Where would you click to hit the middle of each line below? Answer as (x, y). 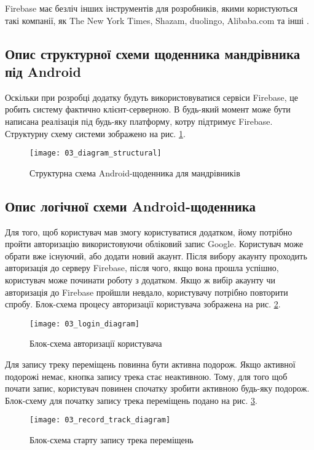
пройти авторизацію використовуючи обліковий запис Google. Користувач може (154, 244)
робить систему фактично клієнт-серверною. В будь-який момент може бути (148, 109)
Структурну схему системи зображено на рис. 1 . (95, 133)
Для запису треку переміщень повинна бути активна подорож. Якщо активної (150, 364)
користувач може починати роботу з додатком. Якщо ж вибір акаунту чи (140, 279)
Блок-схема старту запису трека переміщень (112, 440)
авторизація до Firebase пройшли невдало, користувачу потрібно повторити (147, 292)
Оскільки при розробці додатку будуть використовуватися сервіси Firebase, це (151, 97)
